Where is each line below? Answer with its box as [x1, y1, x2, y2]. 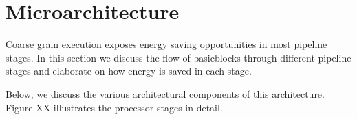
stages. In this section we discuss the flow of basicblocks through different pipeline [6, 50, 351, 64]
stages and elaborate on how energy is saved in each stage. [6, 64, 252, 78]
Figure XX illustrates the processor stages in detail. [6, 100, 223, 114]
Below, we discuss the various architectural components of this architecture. [6, 86, 325, 101]
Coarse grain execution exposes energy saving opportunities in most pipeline [6, 37, 327, 51]
